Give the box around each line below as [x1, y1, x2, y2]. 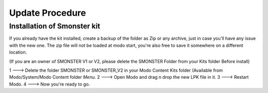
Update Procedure [9, 7, 86, 18]
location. [9, 49, 27, 55]
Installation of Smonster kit [9, 22, 100, 31]
